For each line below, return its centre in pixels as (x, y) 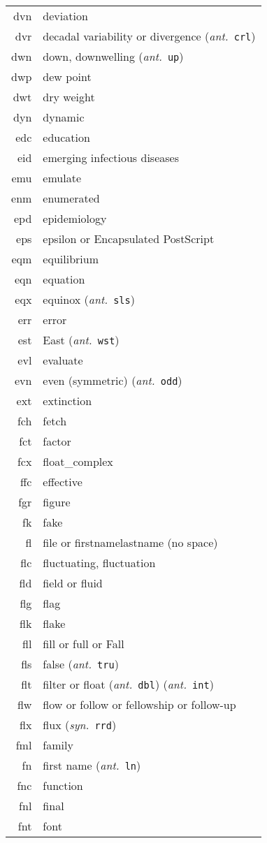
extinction (67, 401)
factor (57, 441)
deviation (65, 16)
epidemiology (75, 218)
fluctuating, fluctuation (99, 563)
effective (63, 482)
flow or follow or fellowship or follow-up (139, 704)
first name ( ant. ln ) (92, 765)
